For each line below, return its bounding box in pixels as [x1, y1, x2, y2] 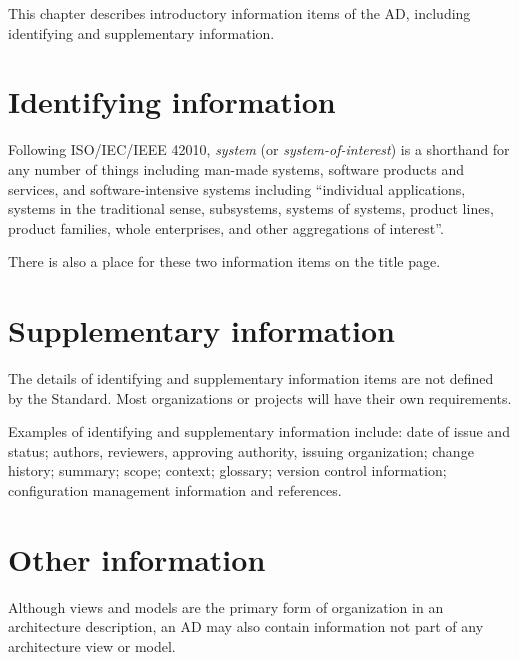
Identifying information [8, 81, 336, 122]
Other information [8, 538, 266, 579]
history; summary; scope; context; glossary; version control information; [8, 460, 447, 481]
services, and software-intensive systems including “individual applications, [8, 178, 466, 199]
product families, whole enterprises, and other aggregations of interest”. [8, 217, 444, 238]
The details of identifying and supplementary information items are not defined [8, 368, 494, 388]
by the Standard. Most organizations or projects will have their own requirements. [8, 387, 512, 408]
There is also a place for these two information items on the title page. [8, 251, 441, 272]
